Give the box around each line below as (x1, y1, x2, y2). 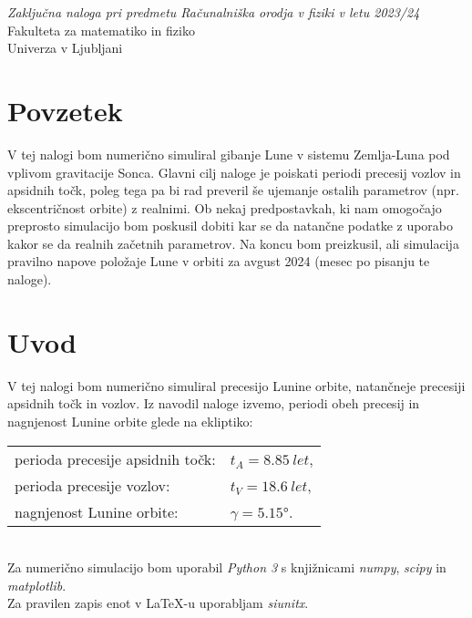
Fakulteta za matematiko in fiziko (7, 20, 195, 39)
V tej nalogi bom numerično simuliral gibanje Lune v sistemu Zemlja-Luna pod (7, 144, 450, 163)
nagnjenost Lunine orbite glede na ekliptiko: (7, 411, 253, 430)
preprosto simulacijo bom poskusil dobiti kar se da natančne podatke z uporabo (7, 216, 454, 235)
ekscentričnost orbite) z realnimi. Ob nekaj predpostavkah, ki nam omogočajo (7, 198, 442, 217)
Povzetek (7, 91, 123, 129)
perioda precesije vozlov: (15, 474, 170, 496)
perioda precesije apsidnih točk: (15, 448, 216, 469)
